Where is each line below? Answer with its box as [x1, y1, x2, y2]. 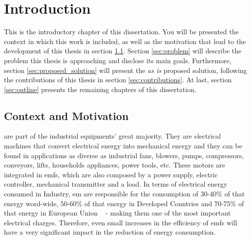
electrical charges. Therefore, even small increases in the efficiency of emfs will [4, 217, 237, 227]
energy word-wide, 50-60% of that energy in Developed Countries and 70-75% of [4, 198, 244, 208]
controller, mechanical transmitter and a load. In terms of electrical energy [4, 179, 228, 189]
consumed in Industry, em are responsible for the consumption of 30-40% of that [4, 189, 245, 199]
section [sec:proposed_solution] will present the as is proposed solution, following [4, 65, 247, 75]
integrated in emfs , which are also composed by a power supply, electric [4, 169, 218, 179]
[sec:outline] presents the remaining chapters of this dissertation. [4, 84, 196, 94]
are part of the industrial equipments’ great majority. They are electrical [4, 131, 221, 141]
